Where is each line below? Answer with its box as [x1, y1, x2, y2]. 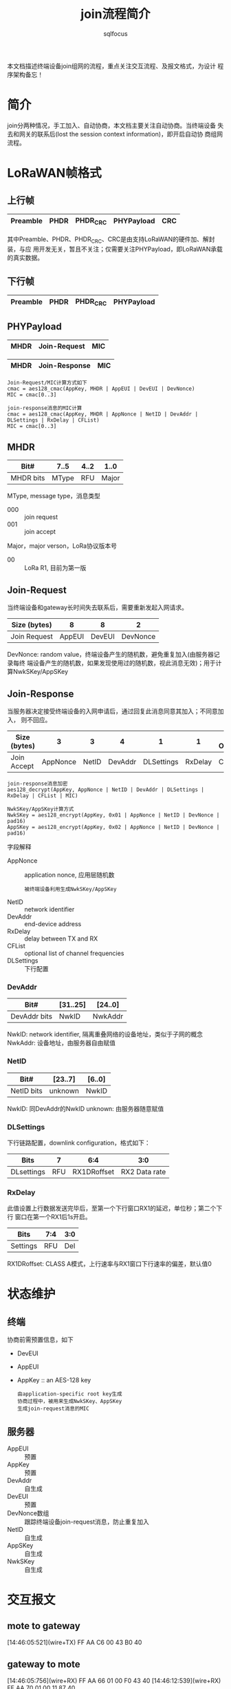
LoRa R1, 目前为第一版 [24, 564, 87, 572]
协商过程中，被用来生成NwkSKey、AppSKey [16, 1398, 122, 1405]
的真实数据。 [7, 253, 43, 262]
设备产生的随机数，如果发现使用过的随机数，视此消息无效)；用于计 [32, 659, 222, 667]
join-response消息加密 [7, 780, 68, 788]
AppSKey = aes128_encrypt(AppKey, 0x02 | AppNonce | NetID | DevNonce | [7, 824, 220, 831]
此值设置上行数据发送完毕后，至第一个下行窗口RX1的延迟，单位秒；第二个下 [7, 1204, 223, 1213]
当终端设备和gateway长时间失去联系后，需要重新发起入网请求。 [7, 604, 188, 612]
